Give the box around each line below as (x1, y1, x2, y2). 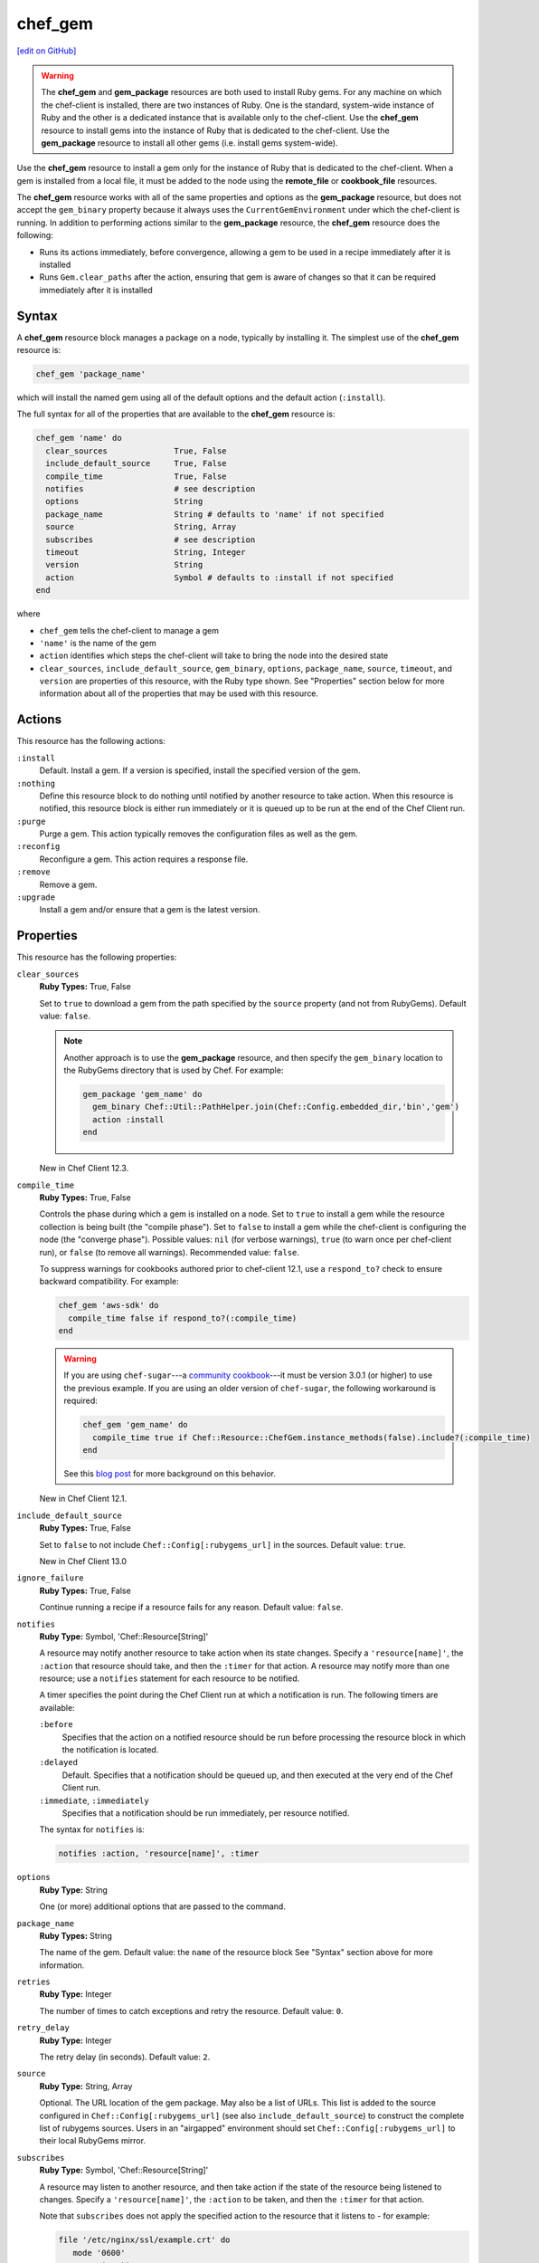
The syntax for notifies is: (39, 1824, 145, 1835)
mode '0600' (72, 2248, 126, 2258)
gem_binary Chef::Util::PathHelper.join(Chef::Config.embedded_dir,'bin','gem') (91, 1102, 460, 1112)
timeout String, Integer (45, 547, 246, 557)
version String (45, 559, 203, 570)
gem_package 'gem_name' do (82, 1089, 203, 1100)
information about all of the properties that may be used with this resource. (39, 688, 319, 699)
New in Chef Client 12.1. (39, 1494, 127, 1504)
